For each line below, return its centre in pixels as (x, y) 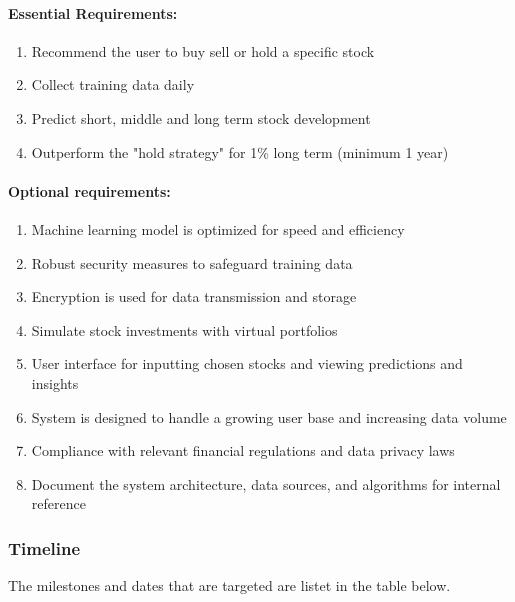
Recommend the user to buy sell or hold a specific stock (203, 50)
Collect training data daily (113, 84)
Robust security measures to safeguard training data (192, 262)
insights (55, 382)
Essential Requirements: (93, 12)
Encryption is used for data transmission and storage (194, 296)
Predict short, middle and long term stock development (201, 117)
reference (58, 503)
